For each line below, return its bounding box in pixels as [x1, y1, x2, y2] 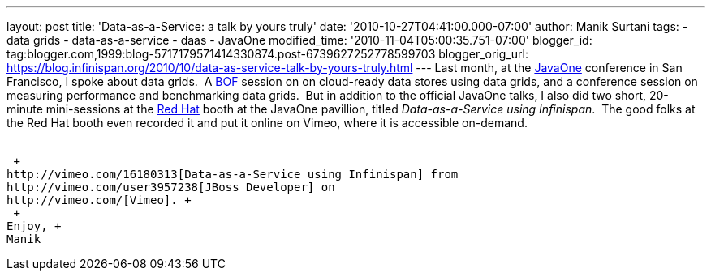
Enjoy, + [6, 219, 62, 232]
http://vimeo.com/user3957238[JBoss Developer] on [6, 181, 335, 194]
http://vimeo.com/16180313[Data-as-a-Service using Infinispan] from [6, 168, 459, 181]
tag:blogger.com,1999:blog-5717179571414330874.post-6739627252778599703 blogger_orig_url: [6, 47, 528, 61]
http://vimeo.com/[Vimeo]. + [6, 194, 192, 207]
